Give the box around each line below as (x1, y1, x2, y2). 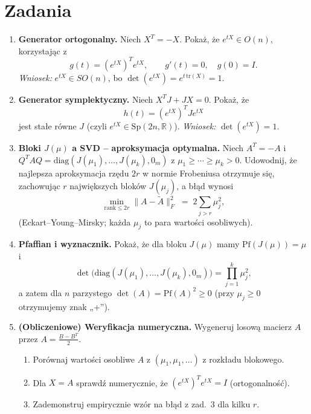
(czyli (86, 119, 107, 132)
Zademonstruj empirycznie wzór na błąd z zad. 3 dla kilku (33, 398, 251, 410)
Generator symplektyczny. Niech (18, 92, 153, 105)
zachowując (18, 180, 60, 192)
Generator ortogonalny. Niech (18, 33, 141, 45)
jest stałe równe (18, 119, 77, 132)
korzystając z (18, 44, 67, 57)
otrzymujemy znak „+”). (18, 300, 110, 312)
